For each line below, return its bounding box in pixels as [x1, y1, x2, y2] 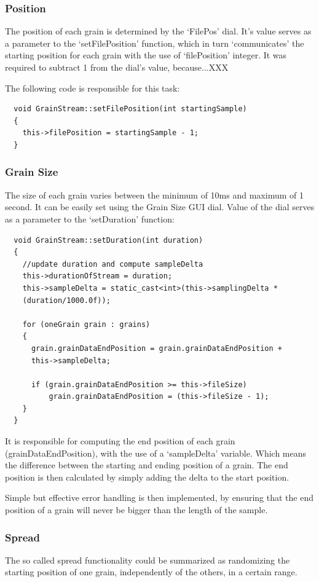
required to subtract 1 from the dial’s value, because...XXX [5, 61, 229, 73]
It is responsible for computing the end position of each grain [5, 435, 235, 447]
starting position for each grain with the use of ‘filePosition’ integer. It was [5, 49, 287, 61]
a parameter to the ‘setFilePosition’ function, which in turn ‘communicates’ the [5, 36, 304, 49]
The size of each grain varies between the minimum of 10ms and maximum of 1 [5, 188, 304, 201]
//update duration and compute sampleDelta [22, 259, 203, 269]
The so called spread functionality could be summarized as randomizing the [5, 553, 290, 566]
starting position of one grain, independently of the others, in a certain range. [5, 565, 297, 578]
